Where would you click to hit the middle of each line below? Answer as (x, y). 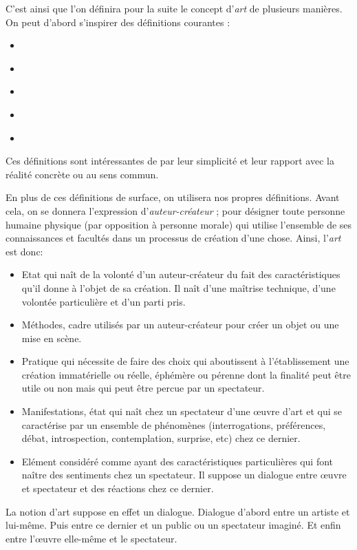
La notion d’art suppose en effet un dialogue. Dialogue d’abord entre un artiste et (178, 511)
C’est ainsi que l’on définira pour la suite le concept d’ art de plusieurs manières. (174, 8)
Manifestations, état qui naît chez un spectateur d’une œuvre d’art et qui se (182, 411)
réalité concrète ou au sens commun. (82, 174)
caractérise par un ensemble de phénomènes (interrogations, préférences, (174, 424)
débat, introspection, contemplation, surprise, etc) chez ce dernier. (161, 438)
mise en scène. (52, 338)
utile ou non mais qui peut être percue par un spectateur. (143, 388)
